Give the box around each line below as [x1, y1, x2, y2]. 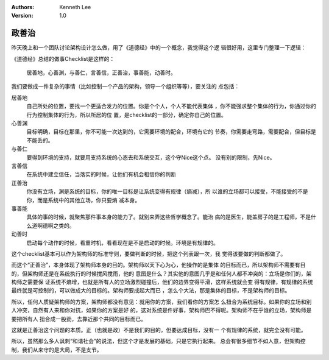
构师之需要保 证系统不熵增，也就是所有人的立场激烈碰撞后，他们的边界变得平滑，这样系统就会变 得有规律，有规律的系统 [11, 278, 313, 286]
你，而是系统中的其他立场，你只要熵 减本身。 [26, 196, 140, 203]
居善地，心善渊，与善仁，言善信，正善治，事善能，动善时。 [26, 69, 176, 76]
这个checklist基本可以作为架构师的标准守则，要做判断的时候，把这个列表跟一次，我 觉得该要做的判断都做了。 [11, 250, 286, 257]
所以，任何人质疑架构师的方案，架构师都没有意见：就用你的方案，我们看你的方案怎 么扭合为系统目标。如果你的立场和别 [11, 298, 312, 305]
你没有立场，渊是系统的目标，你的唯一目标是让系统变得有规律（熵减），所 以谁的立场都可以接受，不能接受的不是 [26, 188, 308, 195]
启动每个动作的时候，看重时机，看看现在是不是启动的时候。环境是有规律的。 [26, 239, 219, 246]
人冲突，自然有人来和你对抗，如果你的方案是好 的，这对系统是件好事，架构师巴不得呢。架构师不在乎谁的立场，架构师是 [11, 306, 312, 314]
